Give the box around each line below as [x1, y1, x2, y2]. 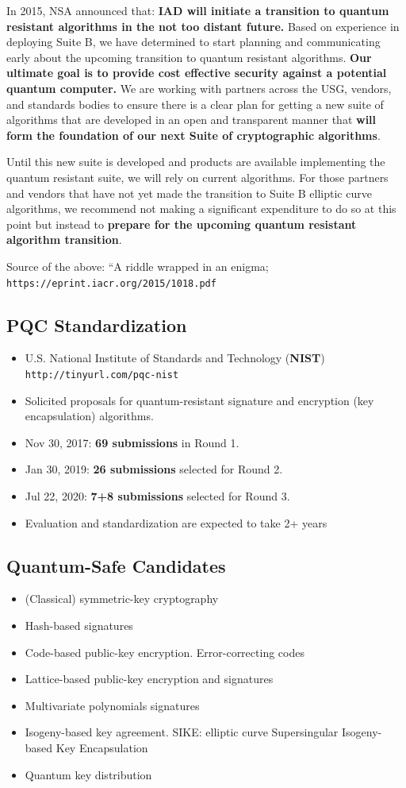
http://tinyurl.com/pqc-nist [25, 369, 179, 380]
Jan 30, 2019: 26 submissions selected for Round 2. [25, 461, 283, 477]
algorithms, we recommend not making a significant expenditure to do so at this [6, 200, 396, 217]
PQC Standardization [6, 312, 187, 337]
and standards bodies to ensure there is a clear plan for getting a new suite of [6, 95, 384, 112]
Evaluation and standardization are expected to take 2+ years [25, 514, 327, 531]
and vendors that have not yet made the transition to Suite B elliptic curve [6, 184, 372, 201]
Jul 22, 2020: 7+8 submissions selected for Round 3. [25, 487, 290, 504]
